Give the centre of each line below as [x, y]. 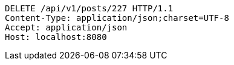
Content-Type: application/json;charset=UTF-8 [117, 18]
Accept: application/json [66, 27]
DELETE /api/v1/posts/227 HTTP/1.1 [89, 8]
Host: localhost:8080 [56, 37]
